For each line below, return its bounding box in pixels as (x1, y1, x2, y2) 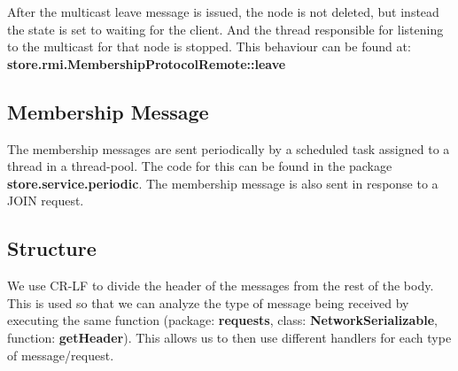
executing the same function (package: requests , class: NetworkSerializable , (7, 311, 438, 329)
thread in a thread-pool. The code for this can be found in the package (7, 157, 392, 175)
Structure (7, 235, 97, 262)
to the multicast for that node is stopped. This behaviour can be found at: (7, 37, 411, 56)
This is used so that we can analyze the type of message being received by (7, 293, 409, 312)
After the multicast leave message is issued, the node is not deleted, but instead (7, 3, 439, 20)
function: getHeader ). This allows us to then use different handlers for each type (7, 328, 452, 346)
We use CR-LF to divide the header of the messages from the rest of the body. (7, 276, 434, 295)
